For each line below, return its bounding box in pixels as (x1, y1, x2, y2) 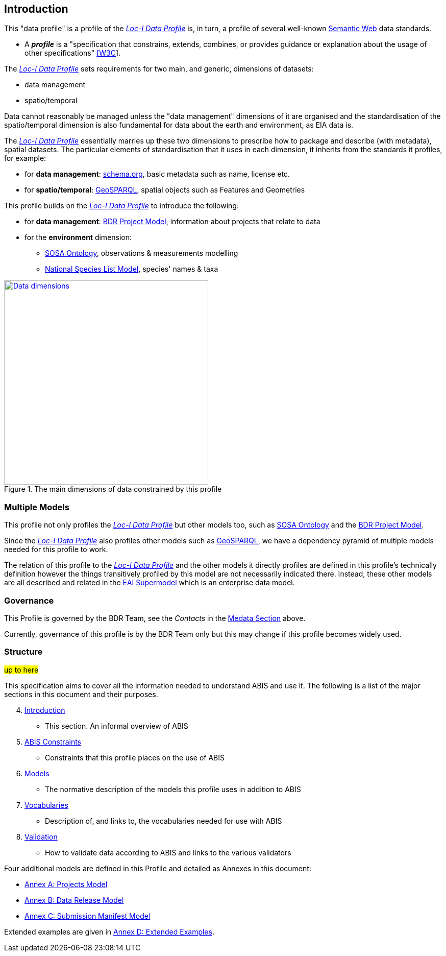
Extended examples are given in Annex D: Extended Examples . (4, 927, 214, 936)
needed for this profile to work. (4, 545, 108, 554)
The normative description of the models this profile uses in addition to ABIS (45, 784, 301, 794)
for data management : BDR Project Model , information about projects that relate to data (24, 217, 320, 226)
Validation (24, 832, 58, 841)
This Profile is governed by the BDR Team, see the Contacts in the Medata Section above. (4, 613, 306, 623)
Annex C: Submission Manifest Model (24, 911, 151, 920)
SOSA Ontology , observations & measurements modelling (45, 249, 238, 258)
